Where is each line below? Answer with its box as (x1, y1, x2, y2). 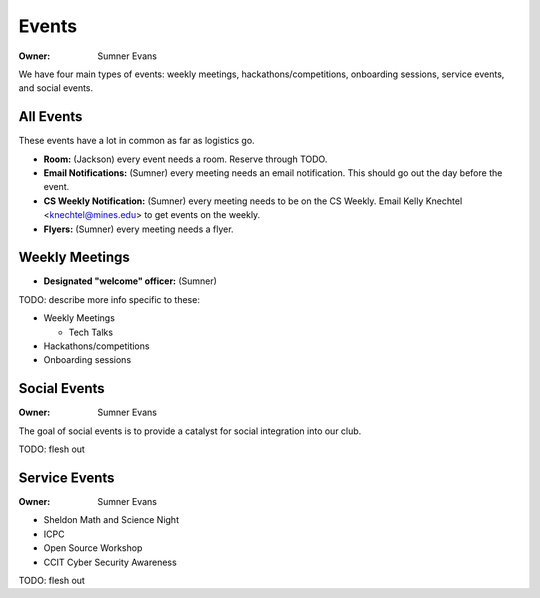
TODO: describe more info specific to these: (18, 293, 200, 305)
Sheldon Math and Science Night (43, 514, 180, 526)
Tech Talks (68, 326, 114, 338)
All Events (18, 108, 83, 125)
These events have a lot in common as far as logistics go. (18, 135, 255, 147)
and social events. (18, 82, 94, 94)
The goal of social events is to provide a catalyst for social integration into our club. (18, 425, 362, 437)
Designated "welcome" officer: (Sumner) (43, 275, 217, 287)
